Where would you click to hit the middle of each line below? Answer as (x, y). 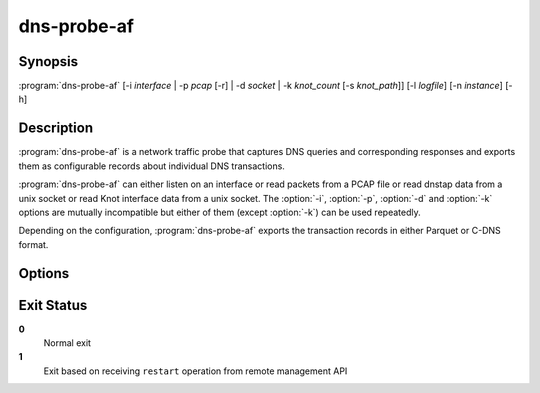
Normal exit (67, 343)
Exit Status (53, 305)
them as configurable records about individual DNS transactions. (151, 166)
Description (56, 128)
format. (33, 244)
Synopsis (48, 61)
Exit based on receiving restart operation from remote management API (195, 371)
